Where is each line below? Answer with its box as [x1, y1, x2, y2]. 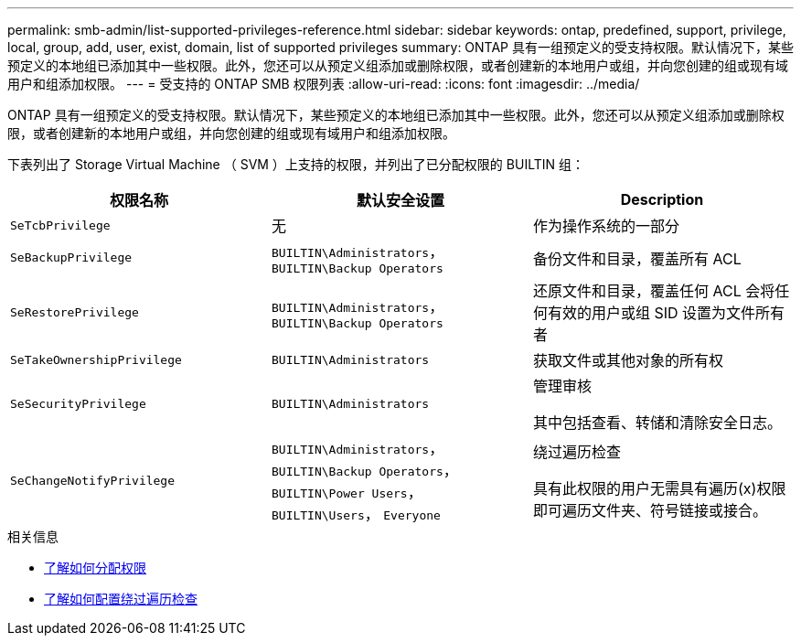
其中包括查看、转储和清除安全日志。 [532, 413, 782, 432]
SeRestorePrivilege [10, 305, 139, 319]
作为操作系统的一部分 [532, 217, 679, 235]
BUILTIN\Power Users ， [271, 483, 422, 501]
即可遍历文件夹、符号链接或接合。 [532, 501, 767, 520]
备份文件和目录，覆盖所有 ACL [532, 249, 742, 268]
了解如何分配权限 [44, 560, 146, 575]
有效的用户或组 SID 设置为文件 [547, 304, 756, 322]
